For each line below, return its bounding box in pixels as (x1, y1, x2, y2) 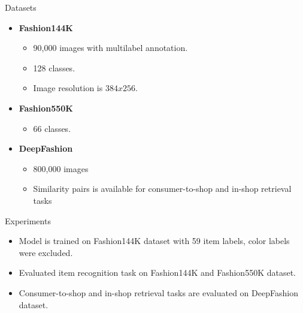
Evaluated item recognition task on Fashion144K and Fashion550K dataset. (19, 266, 296, 279)
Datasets (5, 1, 37, 13)
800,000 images (33, 162, 89, 174)
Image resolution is (33, 82, 103, 94)
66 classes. (33, 122, 71, 134)
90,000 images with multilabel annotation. (33, 41, 188, 54)
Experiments (5, 214, 51, 227)
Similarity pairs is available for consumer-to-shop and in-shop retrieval (33, 182, 292, 195)
